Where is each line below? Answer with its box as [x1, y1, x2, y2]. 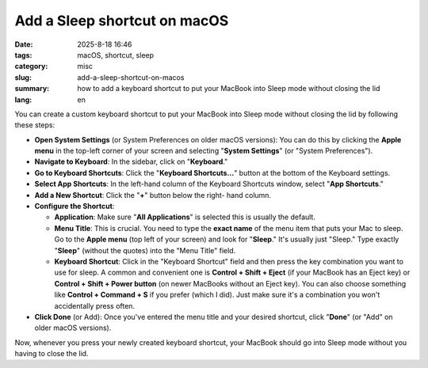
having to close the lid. [14, 349, 89, 359]
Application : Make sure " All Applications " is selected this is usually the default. [54, 212, 316, 222]
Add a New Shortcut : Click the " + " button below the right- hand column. [34, 190, 272, 199]
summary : [14, 84, 50, 93]
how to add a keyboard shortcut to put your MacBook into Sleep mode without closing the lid [77, 84, 380, 93]
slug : [14, 72, 32, 82]
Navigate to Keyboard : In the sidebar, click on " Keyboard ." [34, 157, 228, 166]
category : [14, 62, 48, 71]
